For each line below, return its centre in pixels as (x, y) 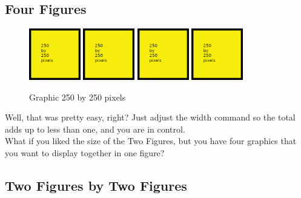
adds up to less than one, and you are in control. (95, 129)
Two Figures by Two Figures (96, 185)
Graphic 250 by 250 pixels (78, 97)
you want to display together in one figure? (85, 152)
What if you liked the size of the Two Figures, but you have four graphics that (151, 141)
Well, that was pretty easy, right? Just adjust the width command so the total (150, 117)
